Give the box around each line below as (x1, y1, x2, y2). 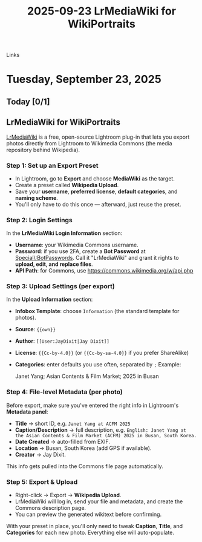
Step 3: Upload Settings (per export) (6, 282, 115, 291)
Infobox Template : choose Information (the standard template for (15, 308, 180, 315)
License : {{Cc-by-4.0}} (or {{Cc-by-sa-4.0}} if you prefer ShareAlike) (15, 349, 189, 357)
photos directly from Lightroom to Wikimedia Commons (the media (6, 139, 172, 147)
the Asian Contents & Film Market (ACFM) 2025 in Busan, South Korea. (15, 432, 197, 438)
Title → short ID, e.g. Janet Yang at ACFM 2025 (15, 420, 131, 427)
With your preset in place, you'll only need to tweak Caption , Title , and (6, 523, 183, 530)
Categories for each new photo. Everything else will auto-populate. (6, 529, 174, 537)
